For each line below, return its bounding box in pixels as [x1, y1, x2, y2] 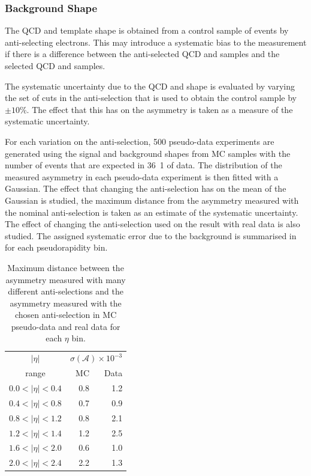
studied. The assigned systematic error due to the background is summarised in [5, 229, 297, 242]
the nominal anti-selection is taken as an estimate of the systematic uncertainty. [5, 206, 298, 218]
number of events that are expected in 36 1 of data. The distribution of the [5, 159, 282, 171]
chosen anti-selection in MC [14, 308, 117, 321]
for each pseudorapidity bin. [5, 241, 108, 254]
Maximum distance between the [7, 261, 124, 273]
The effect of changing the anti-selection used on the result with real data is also [5, 218, 300, 230]
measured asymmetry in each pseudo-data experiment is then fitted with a [5, 170, 279, 183]
